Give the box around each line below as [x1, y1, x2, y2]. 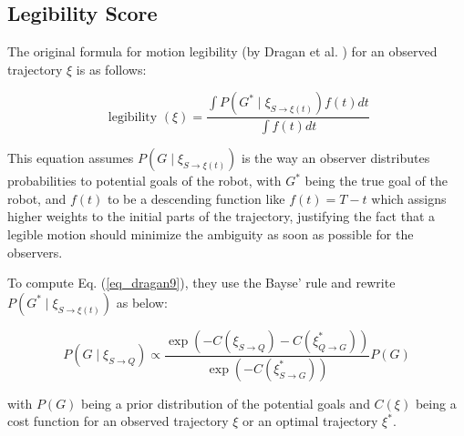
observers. [7, 242, 63, 261]
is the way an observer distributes [242, 148, 430, 167]
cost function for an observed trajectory [7, 411, 229, 431]
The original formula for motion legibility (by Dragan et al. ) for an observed [7, 42, 438, 61]
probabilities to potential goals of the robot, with [7, 171, 282, 190]
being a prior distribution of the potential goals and [81, 393, 370, 412]
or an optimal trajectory [242, 411, 378, 431]
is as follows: [76, 59, 147, 78]
